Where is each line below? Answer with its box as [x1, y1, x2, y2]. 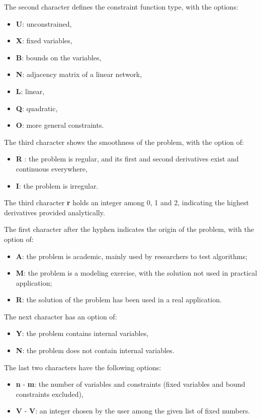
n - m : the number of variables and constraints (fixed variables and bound [16, 379, 245, 389]
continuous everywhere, [16, 163, 88, 174]
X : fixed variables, [16, 35, 72, 46]
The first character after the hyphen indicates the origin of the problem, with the [4, 224, 254, 234]
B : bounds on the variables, [16, 52, 102, 62]
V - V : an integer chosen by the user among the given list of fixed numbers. [16, 405, 250, 416]
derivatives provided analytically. [4, 207, 105, 217]
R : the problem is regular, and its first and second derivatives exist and [16, 153, 239, 164]
